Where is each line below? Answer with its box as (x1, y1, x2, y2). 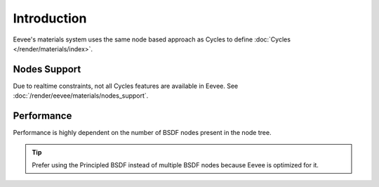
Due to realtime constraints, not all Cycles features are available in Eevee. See (13, 82, 239, 90)
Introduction (13, 11, 87, 26)
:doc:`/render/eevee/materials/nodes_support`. (13, 91, 149, 100)
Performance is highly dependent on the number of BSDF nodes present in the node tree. (13, 129, 272, 137)
